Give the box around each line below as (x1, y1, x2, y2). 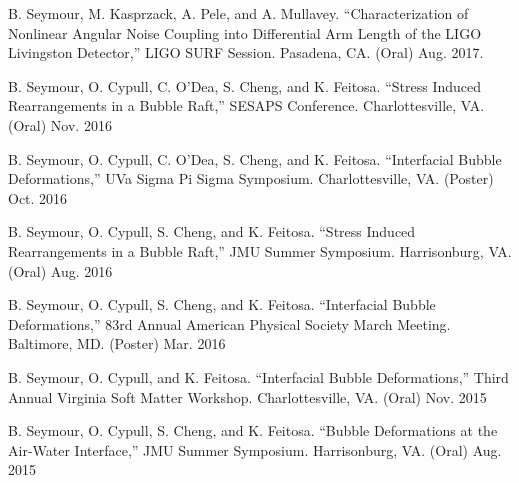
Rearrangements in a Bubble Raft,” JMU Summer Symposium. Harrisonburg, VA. (8, 240, 512, 261)
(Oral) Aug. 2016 (8, 260, 113, 281)
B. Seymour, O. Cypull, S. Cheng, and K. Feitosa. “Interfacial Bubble (8, 294, 436, 315)
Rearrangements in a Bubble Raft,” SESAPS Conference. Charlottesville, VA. (8, 95, 485, 116)
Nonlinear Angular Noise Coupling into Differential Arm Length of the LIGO (8, 22, 482, 43)
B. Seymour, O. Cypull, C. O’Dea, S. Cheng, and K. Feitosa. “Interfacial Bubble (8, 148, 502, 169)
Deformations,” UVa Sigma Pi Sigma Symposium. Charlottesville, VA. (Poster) (8, 168, 494, 189)
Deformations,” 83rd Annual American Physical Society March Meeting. (8, 313, 451, 334)
